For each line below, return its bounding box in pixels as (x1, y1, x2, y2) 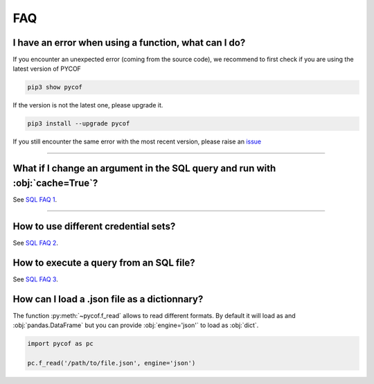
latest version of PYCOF (12, 64, 81, 73)
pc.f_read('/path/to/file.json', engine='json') (27, 359, 196, 367)
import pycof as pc (27, 340, 93, 347)
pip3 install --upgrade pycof (27, 120, 130, 128)
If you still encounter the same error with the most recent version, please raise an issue (12, 137, 262, 146)
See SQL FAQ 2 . (12, 238, 59, 247)
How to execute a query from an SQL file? (12, 256, 195, 268)
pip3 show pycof (27, 83, 83, 91)
